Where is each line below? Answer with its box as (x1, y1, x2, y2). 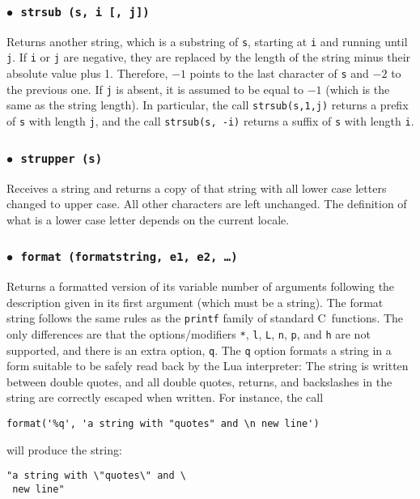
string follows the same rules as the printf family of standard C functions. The (6, 309, 404, 326)
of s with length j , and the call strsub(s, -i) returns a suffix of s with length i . (6, 113, 414, 130)
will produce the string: (6, 441, 122, 458)
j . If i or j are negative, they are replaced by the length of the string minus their (6, 49, 411, 66)
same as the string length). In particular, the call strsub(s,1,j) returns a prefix (6, 96, 409, 113)
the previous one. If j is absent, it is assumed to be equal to (6, 80, 303, 97)
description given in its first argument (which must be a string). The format (6, 293, 384, 310)
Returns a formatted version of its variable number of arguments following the (6, 278, 395, 295)
